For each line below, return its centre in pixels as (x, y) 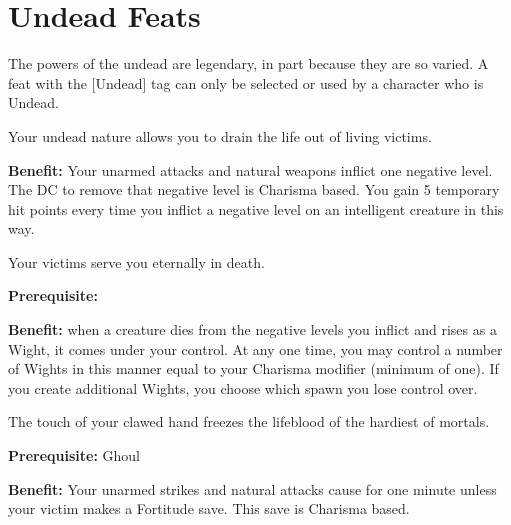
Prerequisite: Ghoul (74, 455)
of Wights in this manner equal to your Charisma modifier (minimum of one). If (253, 368)
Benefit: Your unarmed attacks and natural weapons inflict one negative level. (250, 169)
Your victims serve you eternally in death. (136, 261)
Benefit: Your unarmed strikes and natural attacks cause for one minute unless (252, 488)
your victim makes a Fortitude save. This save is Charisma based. (209, 508)
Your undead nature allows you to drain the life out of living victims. (220, 135)
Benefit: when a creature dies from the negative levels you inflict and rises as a (252, 329)
